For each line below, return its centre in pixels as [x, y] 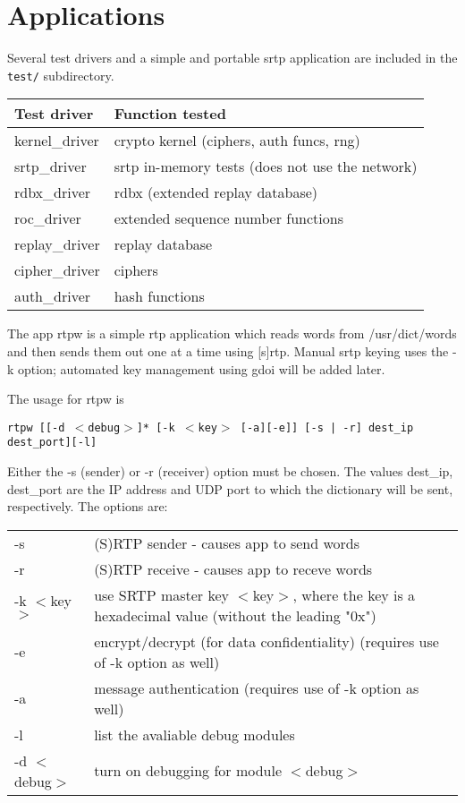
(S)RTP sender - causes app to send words [227, 542]
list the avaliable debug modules [194, 734]
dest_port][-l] [52, 443]
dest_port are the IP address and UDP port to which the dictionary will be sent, [230, 488]
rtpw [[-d [36, 427]
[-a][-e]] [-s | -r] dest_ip [327, 427]
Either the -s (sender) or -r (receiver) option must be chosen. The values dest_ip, [230, 471]
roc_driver [48, 218]
